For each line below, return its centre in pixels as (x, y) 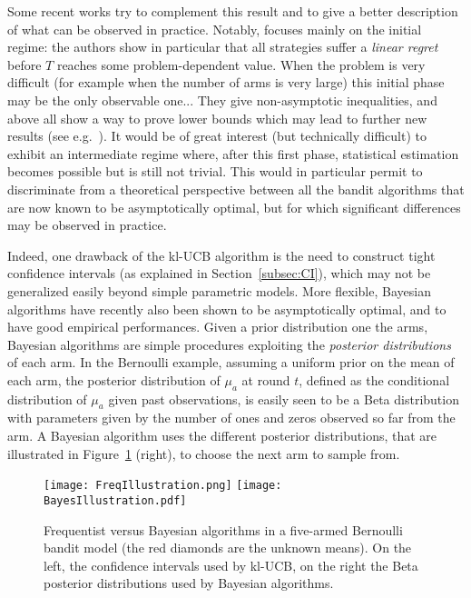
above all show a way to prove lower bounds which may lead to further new (217, 118)
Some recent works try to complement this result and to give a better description (233, 11)
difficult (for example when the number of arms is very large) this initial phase (226, 82)
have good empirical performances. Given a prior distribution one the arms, (218, 327)
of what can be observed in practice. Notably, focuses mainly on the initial (215, 29)
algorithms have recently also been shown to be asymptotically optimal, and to (227, 309)
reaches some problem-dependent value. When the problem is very (241, 64)
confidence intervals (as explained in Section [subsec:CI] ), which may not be (219, 273)
